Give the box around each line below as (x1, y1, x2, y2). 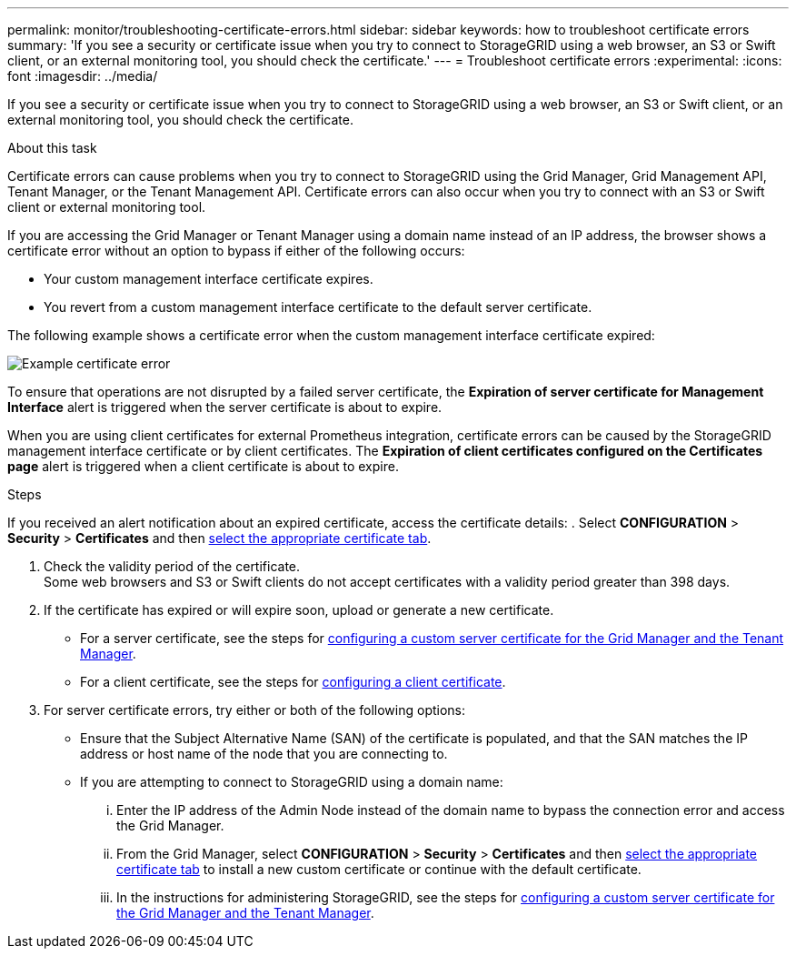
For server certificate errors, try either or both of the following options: (44, 702, 466, 718)
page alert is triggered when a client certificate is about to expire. (7, 458, 399, 474)
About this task (7, 140, 97, 156)
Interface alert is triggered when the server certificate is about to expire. (7, 399, 443, 415)
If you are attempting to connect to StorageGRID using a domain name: (80, 774, 503, 790)
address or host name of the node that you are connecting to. (80, 746, 448, 761)
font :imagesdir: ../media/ (7, 68, 158, 84)
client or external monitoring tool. (7, 199, 206, 215)
